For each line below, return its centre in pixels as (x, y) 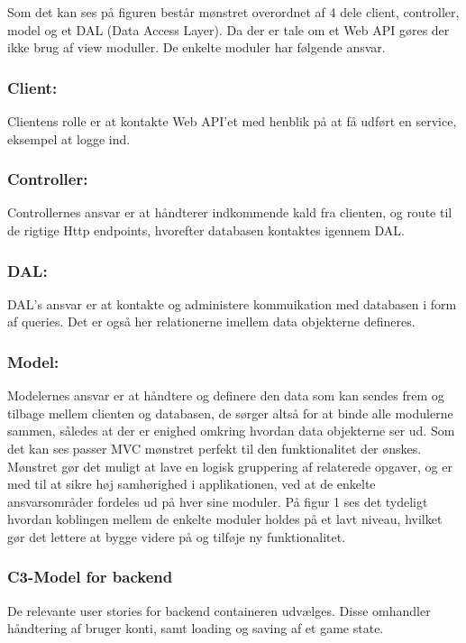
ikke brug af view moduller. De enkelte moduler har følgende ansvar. (196, 47)
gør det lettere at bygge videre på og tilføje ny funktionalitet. (177, 536)
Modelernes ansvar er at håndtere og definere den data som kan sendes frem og (226, 395)
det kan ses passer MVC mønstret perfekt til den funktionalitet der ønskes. (215, 448)
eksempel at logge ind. (69, 138)
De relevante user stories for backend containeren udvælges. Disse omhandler (219, 610)
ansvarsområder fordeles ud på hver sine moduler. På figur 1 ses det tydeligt (218, 501)
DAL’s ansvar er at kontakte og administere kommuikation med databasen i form (232, 303)
